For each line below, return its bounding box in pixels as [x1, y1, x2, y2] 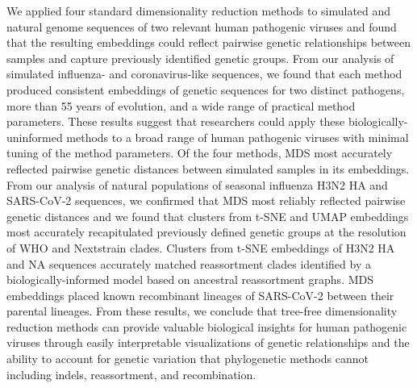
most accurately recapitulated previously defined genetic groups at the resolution [6, 223, 407, 240]
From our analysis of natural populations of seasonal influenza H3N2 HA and [6, 176, 388, 193]
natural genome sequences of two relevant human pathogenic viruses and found [6, 18, 397, 35]
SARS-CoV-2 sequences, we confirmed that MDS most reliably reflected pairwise [6, 192, 406, 209]
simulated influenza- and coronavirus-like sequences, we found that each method [6, 65, 402, 82]
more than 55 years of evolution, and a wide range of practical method [6, 97, 356, 114]
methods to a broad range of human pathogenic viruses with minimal [66, 128, 409, 145]
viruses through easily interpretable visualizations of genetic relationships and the [6, 334, 410, 351]
